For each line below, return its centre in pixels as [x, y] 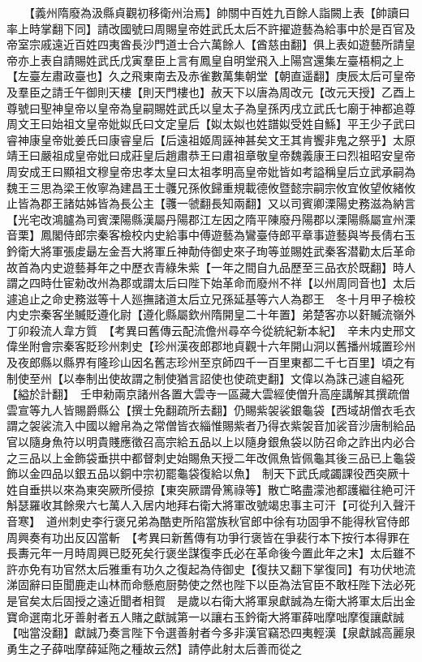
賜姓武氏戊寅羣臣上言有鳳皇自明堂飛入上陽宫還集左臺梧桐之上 [239, 60]
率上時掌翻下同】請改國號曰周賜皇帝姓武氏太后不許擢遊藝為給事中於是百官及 [211, 28]
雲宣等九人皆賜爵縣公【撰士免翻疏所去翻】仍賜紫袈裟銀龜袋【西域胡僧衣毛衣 [211, 409]
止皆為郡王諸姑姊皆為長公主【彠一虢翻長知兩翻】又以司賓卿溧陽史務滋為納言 [211, 203]
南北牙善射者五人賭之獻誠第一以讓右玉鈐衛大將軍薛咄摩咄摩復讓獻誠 [222, 616]
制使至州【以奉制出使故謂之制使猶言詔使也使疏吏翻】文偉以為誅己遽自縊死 [205, 378]
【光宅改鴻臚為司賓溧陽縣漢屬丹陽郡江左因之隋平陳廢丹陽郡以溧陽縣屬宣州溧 [211, 219]
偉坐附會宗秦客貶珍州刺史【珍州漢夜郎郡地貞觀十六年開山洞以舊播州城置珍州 [211, 346]
